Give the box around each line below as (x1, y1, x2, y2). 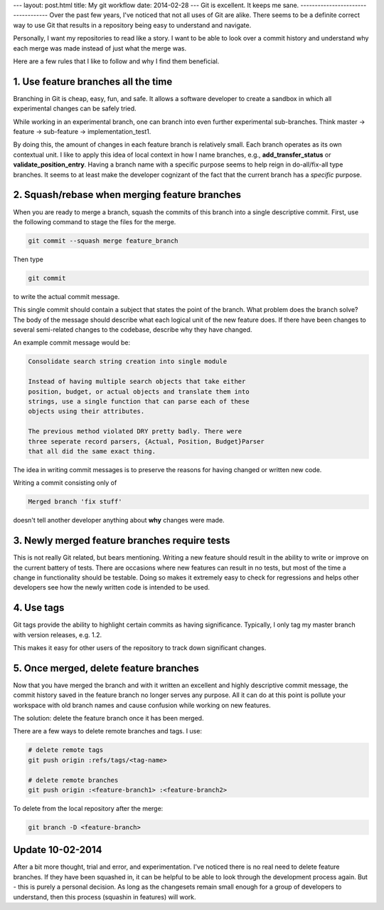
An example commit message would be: (13, 338, 131, 347)
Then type (13, 255, 44, 263)
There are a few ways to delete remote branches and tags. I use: (13, 727, 203, 736)
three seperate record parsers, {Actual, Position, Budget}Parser (28, 437, 265, 445)
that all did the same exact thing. (28, 447, 156, 455)
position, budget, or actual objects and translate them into (28, 387, 250, 395)
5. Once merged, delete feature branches (13, 662, 199, 674)
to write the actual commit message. (13, 292, 120, 300)
